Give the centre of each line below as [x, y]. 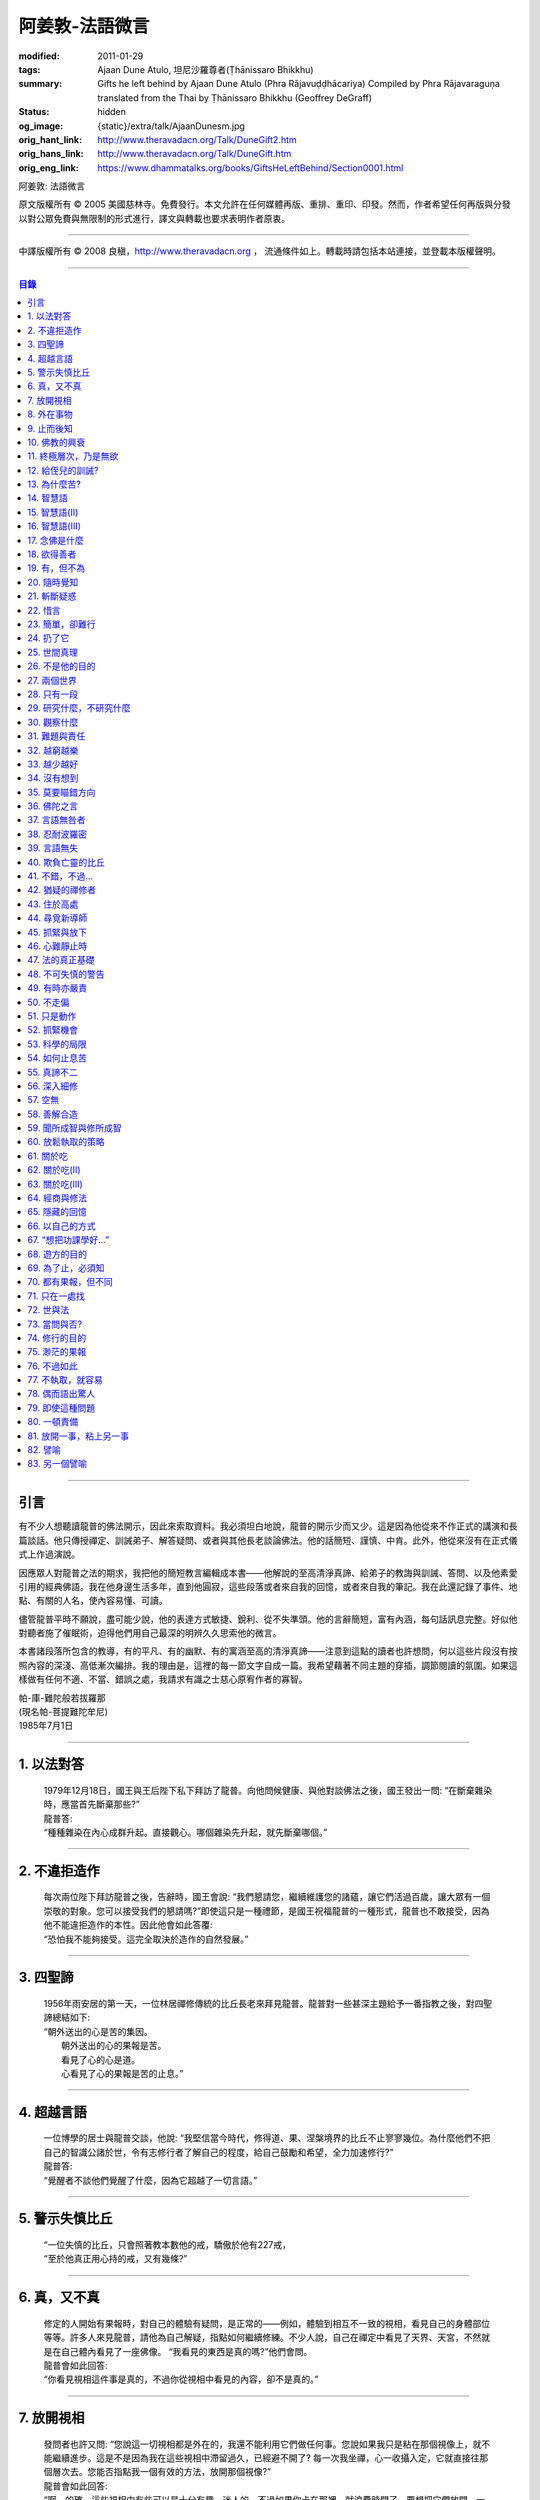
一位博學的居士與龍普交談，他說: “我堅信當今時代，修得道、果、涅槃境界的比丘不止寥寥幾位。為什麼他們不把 [267, 2138]
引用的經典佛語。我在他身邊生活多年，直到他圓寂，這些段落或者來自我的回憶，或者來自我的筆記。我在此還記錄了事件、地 [268, 1586]
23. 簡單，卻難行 [61, 624]
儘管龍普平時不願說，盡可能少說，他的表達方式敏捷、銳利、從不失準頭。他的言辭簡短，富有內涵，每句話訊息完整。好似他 [268, 1619]
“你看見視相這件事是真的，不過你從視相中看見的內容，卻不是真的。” [181, 2379]
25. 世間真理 [53, 652]
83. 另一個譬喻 [57, 1464]
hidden [112, 112]
